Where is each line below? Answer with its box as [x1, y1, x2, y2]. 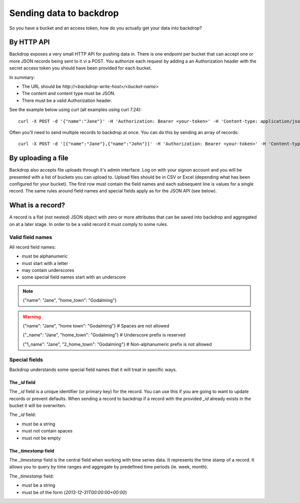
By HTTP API [9, 38, 50, 46]
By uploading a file [9, 154, 68, 162]
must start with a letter [21, 260, 68, 266]
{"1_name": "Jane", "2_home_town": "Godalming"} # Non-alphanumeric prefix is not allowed [22, 341, 212, 347]
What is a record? [9, 201, 65, 209]
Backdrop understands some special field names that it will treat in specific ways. [9, 366, 177, 372]
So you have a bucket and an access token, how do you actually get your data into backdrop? [9, 25, 202, 31]
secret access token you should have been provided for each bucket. [9, 65, 152, 71]
